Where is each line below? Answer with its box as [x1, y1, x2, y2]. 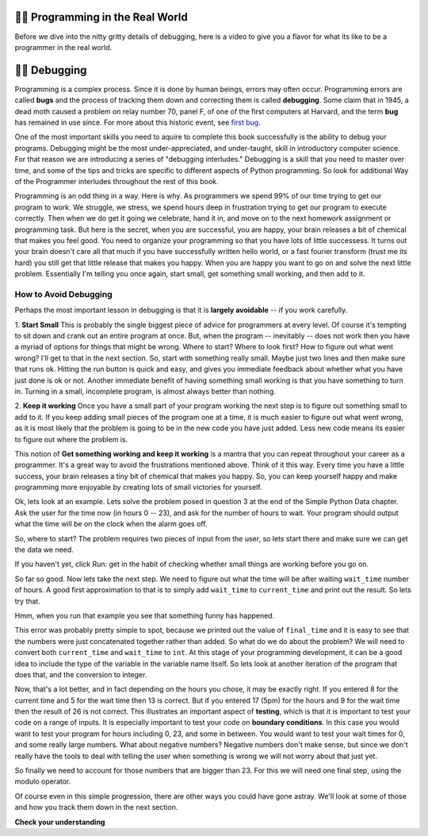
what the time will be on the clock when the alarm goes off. [14, 519, 208, 529]
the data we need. [14, 545, 75, 555]
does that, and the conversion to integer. [14, 669, 147, 679]
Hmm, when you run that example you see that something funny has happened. [14, 611, 275, 620]
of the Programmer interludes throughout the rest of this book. [14, 176, 219, 186]
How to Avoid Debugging [14, 288, 113, 299]
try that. [14, 596, 41, 606]
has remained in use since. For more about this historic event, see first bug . [14, 118, 261, 127]
